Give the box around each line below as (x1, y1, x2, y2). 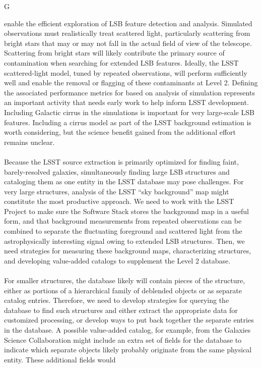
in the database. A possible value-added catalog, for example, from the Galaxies (4, 325, 251, 335)
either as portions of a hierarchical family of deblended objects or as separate (4, 285, 242, 295)
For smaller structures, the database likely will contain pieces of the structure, (4, 275, 245, 286)
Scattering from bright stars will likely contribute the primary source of (4, 47, 225, 58)
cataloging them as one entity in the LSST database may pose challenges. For (4, 176, 244, 187)
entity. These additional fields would (4, 354, 116, 364)
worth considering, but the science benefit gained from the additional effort (4, 127, 236, 137)
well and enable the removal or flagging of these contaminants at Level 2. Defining (4, 77, 258, 88)
